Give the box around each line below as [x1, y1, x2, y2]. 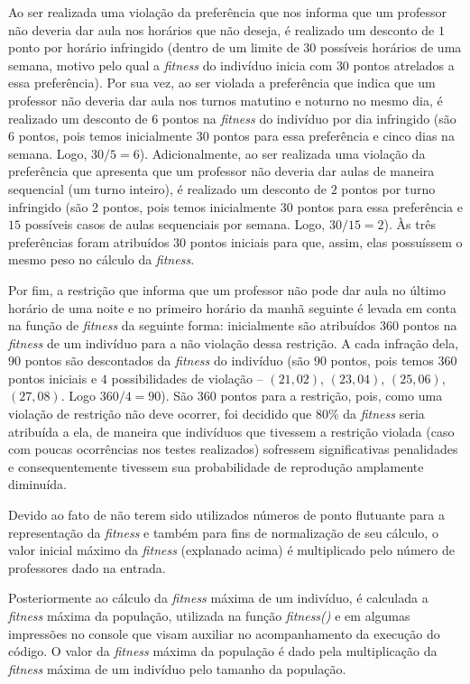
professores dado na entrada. [8, 558, 166, 577]
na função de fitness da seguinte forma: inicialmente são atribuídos [8, 316, 376, 335]
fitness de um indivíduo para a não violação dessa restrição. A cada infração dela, [8, 333, 459, 352]
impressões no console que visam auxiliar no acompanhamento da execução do [8, 624, 440, 642]
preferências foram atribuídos [8, 232, 170, 251]
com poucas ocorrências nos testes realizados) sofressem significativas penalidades [8, 439, 458, 458]
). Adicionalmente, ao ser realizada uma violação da [139, 143, 426, 162]
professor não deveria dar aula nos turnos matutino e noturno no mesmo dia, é [8, 90, 443, 109]
